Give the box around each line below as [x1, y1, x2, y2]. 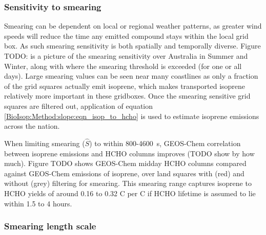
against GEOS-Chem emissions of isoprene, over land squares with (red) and [4, 168, 244, 178]
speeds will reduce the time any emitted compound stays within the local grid [4, 30, 249, 41]
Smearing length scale [4, 220, 96, 232]
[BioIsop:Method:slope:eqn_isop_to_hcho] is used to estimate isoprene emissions [4, 110, 259, 121]
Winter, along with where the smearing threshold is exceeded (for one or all [4, 60, 242, 71]
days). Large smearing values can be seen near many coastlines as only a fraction [4, 70, 258, 81]
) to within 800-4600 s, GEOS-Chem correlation [89, 137, 241, 148]
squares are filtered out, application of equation [4, 100, 153, 111]
